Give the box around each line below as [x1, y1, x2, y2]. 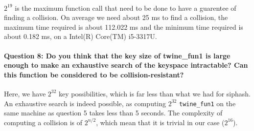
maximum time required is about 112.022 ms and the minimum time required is [4, 21, 243, 32]
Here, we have [4, 88, 46, 98]
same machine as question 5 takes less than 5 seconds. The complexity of [4, 108, 223, 118]
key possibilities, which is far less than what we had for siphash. [59, 88, 251, 98]
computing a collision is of [4, 117, 82, 127]
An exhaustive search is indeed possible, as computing [4, 98, 166, 108]
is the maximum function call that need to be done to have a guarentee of [15, 2, 236, 13]
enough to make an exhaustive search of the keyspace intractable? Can [4, 60, 248, 70]
